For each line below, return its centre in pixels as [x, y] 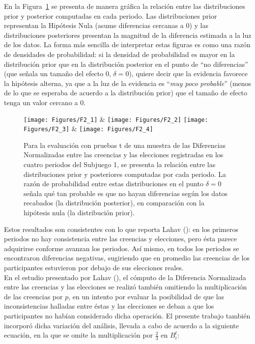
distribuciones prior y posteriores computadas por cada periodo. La [125, 174]
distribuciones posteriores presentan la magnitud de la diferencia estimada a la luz [128, 35]
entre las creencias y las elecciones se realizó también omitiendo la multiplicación [126, 287]
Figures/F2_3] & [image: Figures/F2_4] [88, 129]
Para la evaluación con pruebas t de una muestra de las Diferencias [125, 145]
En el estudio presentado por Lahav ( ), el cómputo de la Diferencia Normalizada [125, 277]
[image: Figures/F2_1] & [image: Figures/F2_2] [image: [116, 119]
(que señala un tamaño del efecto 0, [57, 73]
